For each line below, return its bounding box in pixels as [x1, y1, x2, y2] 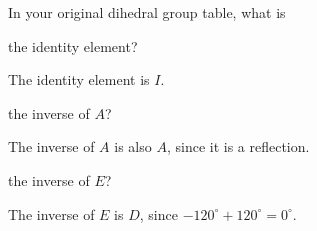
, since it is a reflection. [166, 136, 310, 157]
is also [114, 136, 152, 157]
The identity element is [8, 69, 150, 90]
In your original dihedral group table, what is [8, 2, 286, 22]
